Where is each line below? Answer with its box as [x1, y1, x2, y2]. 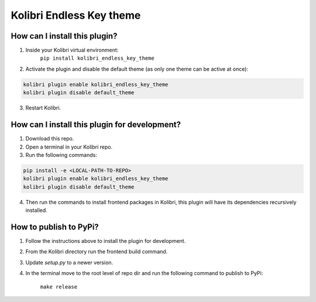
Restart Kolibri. [25, 104, 61, 111]
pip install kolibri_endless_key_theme [40, 55, 154, 61]
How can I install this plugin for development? [11, 120, 181, 130]
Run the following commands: [25, 151, 98, 158]
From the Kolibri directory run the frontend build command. [25, 248, 168, 255]
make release [40, 283, 78, 290]
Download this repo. [25, 135, 74, 142]
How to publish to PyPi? [11, 222, 99, 232]
